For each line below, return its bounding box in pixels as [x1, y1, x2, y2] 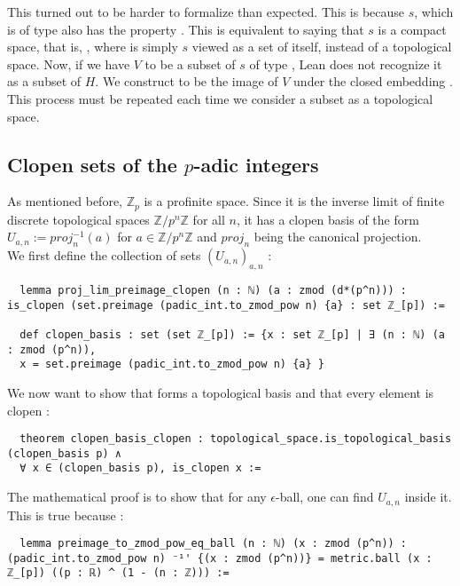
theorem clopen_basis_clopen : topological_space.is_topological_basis [19, 432, 452, 446]
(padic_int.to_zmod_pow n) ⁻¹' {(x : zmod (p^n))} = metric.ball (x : [7, 551, 433, 565]
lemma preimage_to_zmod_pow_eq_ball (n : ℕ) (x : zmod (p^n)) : [19, 537, 408, 550]
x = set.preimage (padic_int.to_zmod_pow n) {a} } [19, 358, 324, 371]
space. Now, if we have [7, 54, 130, 73]
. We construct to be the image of [95, 72, 278, 91]
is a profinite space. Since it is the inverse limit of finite [144, 192, 445, 210]
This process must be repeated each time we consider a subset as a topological [7, 89, 433, 107]
